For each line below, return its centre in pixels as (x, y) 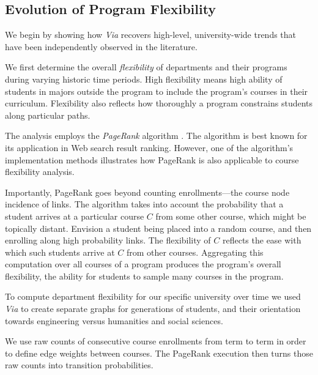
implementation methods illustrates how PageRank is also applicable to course (152, 159)
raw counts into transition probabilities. (79, 365)
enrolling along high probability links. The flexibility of (108, 240)
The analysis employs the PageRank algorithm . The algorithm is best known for (156, 136)
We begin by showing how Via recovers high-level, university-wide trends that (151, 35)
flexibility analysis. (40, 172)
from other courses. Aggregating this (195, 252)
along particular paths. (48, 115)
